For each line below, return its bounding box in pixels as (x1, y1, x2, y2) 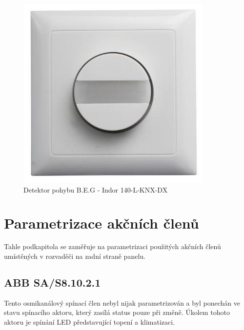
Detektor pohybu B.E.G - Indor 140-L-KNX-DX (23, 184, 168, 194)
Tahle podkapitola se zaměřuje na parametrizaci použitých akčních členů (4, 241, 221, 252)
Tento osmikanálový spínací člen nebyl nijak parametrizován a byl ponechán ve (4, 297, 241, 308)
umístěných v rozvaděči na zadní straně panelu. (4, 251, 145, 261)
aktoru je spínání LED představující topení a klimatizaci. (4, 316, 175, 327)
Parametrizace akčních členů (4, 213, 199, 233)
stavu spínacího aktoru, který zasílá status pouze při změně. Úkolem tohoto (4, 307, 230, 317)
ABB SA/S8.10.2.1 (4, 274, 101, 290)
